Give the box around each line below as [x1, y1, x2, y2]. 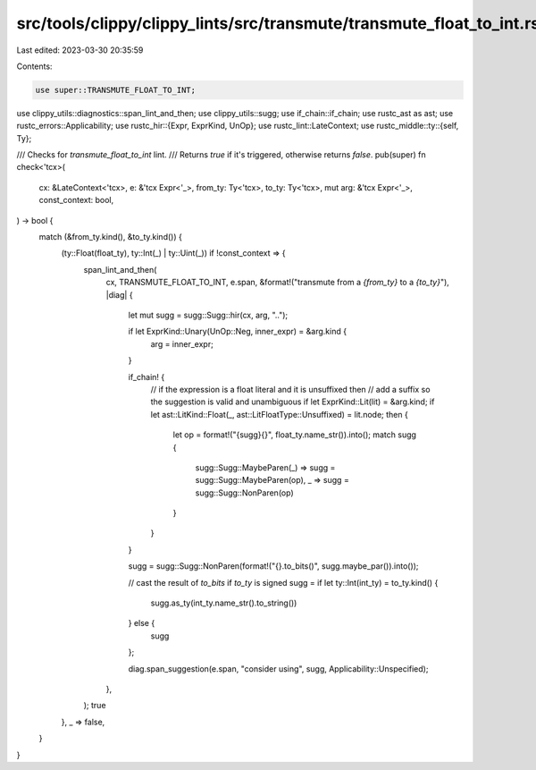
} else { [128, 618, 155, 629]
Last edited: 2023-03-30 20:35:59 [16, 45, 144, 55]
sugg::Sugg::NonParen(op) [195, 487, 294, 498]
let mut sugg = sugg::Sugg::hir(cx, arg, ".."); [128, 309, 289, 320]
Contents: [16, 61, 53, 72]
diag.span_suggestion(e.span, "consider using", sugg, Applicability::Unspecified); [128, 663, 429, 674]
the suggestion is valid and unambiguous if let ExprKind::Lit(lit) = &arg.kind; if [150, 396, 435, 407]
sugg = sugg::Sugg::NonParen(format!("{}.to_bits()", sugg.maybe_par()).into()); [128, 561, 419, 571]
